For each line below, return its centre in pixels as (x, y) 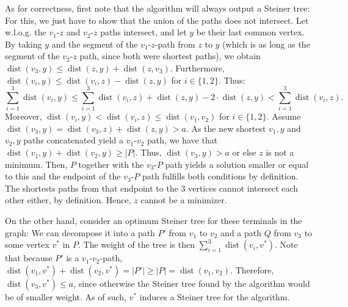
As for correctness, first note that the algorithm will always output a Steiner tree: (158, 8)
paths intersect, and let (143, 32)
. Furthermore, (197, 67)
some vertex (27, 244)
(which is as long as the (266, 44)
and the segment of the (95, 44)
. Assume (284, 116)
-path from (175, 44)
